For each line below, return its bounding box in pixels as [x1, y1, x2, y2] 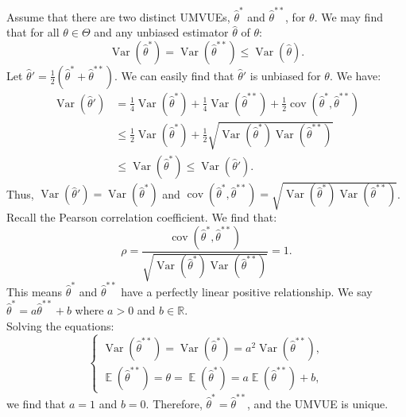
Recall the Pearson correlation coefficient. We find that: [6, 209, 277, 226]
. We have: [329, 67, 381, 83]
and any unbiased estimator [94, 24, 229, 41]
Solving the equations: [6, 317, 114, 334]
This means [6, 283, 63, 299]
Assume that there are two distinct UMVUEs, [6, 8, 230, 25]
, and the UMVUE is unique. [246, 395, 389, 411]
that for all [6, 24, 60, 41]
